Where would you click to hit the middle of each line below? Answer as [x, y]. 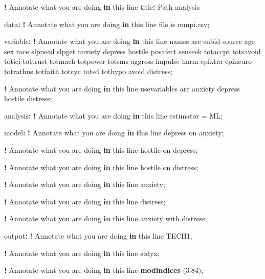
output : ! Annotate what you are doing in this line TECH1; [98, 235]
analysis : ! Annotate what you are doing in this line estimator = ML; [113, 115]
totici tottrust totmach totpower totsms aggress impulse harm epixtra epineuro [128, 61]
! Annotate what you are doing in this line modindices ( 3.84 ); [104, 270]
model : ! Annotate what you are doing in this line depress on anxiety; [114, 133]
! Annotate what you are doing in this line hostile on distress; [101, 167]
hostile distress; [28, 98]
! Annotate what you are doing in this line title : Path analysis [102, 7]
